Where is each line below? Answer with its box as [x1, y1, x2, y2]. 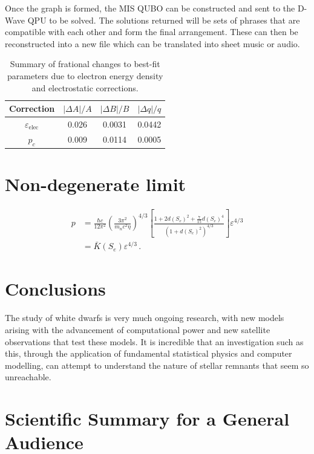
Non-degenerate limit [5, 172, 186, 196]
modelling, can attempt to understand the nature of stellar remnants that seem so [5, 358, 309, 371]
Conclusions [5, 276, 106, 301]
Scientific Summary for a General [5, 406, 290, 431]
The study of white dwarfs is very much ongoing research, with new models [5, 311, 284, 324]
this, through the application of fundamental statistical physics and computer [5, 347, 292, 360]
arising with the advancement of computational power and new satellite [5, 323, 270, 336]
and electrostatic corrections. [31, 81, 139, 94]
